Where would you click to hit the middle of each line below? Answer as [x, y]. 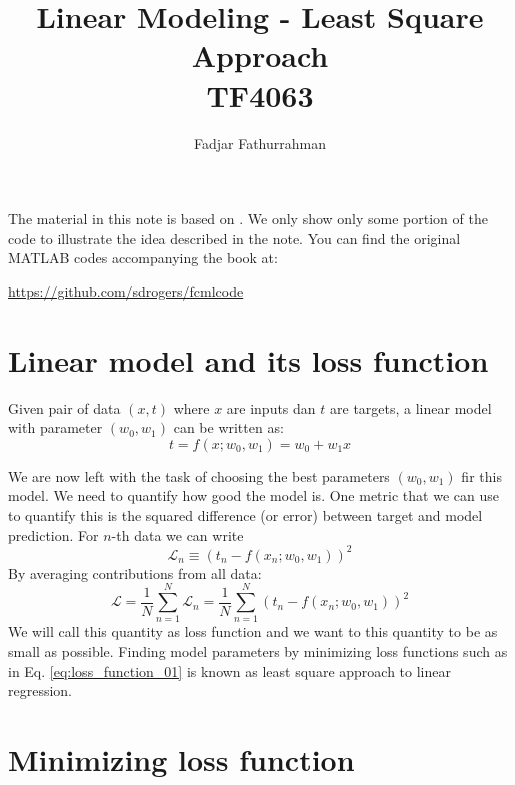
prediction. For [53, 534]
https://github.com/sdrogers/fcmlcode [126, 290]
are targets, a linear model [411, 407]
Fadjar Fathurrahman [259, 142]
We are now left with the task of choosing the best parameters [199, 475]
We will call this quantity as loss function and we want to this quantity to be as [253, 631]
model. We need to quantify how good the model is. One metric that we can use [253, 495]
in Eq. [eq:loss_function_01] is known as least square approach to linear [229, 670]
